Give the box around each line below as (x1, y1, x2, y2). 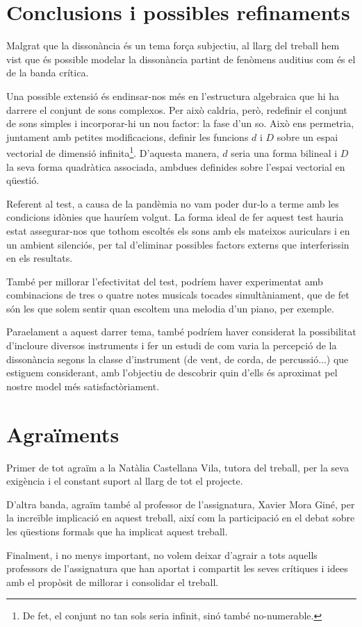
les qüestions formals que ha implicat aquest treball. (6, 524, 228, 538)
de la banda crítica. (6, 65, 89, 80)
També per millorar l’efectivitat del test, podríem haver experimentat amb (6, 274, 323, 288)
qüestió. (6, 173, 40, 187)
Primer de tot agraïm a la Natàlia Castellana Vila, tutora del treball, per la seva (6, 460, 349, 474)
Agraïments (6, 419, 120, 448)
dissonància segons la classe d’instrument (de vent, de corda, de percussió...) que (6, 351, 349, 366)
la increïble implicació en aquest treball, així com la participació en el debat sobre (6, 510, 355, 525)
